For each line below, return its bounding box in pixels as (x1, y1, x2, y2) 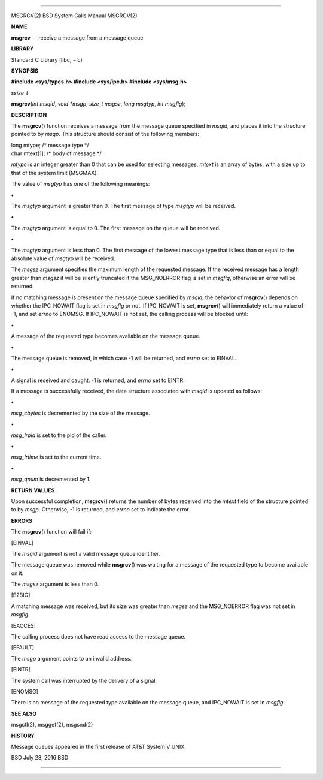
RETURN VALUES (11, 486, 55, 494)
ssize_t (11, 89, 28, 96)
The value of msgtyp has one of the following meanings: (11, 180, 150, 188)
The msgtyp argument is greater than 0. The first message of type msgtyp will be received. (11, 203, 236, 210)
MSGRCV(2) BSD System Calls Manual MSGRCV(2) (11, 12, 138, 19)
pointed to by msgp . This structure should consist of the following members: (11, 131, 200, 138)
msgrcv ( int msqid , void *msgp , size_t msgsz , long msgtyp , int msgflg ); (11, 100, 186, 107)
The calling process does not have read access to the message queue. (11, 633, 185, 640)
